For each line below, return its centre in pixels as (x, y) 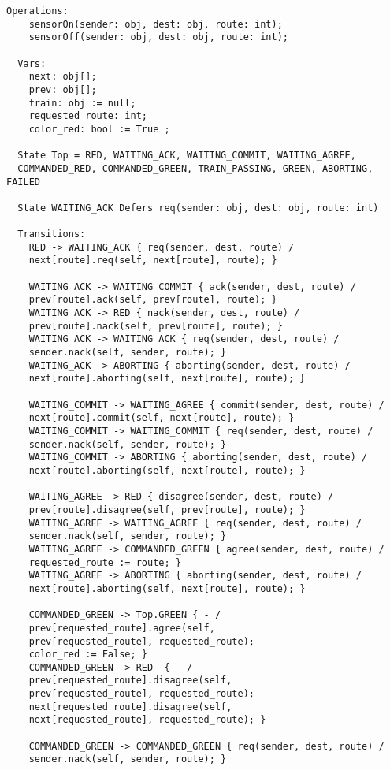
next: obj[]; (63, 77)
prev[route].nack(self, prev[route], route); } (156, 326)
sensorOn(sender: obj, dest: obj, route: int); (156, 24)
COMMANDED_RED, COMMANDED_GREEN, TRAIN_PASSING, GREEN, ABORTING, (195, 168)
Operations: (37, 11)
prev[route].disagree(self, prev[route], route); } (167, 510)
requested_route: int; (88, 116)
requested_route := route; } (105, 562)
